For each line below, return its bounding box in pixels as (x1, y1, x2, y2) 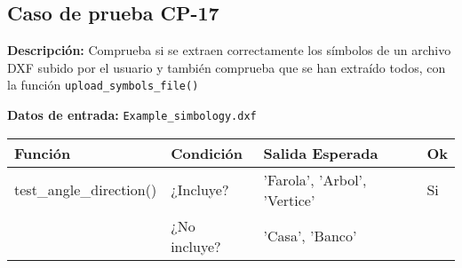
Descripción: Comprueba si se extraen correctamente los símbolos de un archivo (7, 41, 451, 59)
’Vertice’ (263, 189, 315, 210)
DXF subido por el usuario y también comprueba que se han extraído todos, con (7, 58, 446, 76)
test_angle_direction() (14, 179, 157, 201)
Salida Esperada (263, 142, 378, 163)
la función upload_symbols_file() (7, 75, 199, 94)
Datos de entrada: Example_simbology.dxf (7, 106, 257, 124)
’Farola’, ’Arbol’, (263, 169, 367, 190)
